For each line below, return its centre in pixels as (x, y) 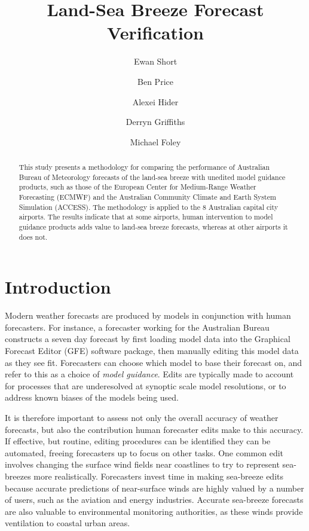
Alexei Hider (155, 101)
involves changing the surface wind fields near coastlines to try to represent (142, 464)
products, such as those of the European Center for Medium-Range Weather (137, 187)
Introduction (58, 287)
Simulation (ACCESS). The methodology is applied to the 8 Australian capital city (149, 207)
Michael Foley (155, 141)
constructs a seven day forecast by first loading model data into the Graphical (148, 339)
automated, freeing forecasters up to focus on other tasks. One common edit (144, 452)
